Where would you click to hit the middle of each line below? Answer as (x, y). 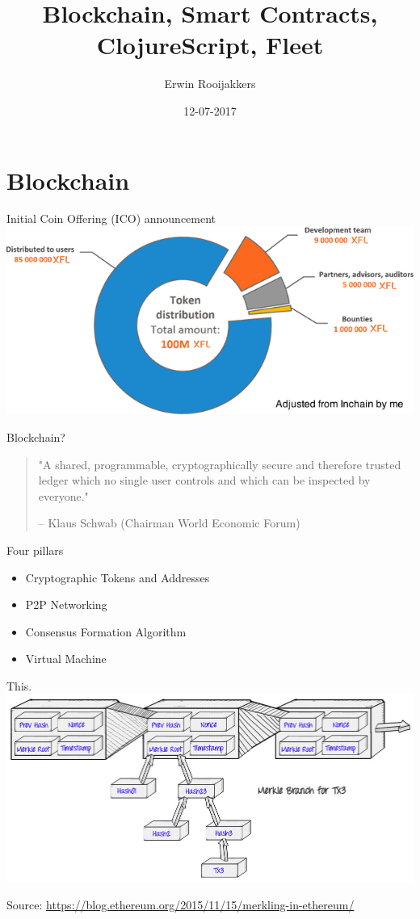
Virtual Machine (66, 659)
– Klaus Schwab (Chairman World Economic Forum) (169, 523)
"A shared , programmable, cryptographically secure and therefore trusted (220, 464)
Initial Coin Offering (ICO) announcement (111, 218)
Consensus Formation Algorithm (106, 631)
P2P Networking (66, 604)
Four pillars (35, 550)
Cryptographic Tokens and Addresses (118, 577)
